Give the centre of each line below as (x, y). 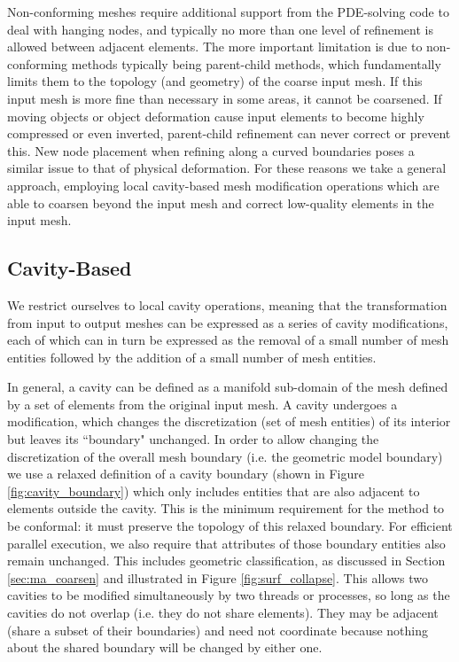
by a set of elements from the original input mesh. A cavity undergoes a (202, 404)
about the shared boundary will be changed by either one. (165, 647)
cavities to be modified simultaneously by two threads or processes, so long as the (229, 595)
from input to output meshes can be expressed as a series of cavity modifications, (228, 322)
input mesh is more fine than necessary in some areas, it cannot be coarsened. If (225, 98)
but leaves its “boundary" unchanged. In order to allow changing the (193, 439)
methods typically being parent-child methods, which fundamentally (256, 63)
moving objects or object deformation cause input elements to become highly (216, 116)
